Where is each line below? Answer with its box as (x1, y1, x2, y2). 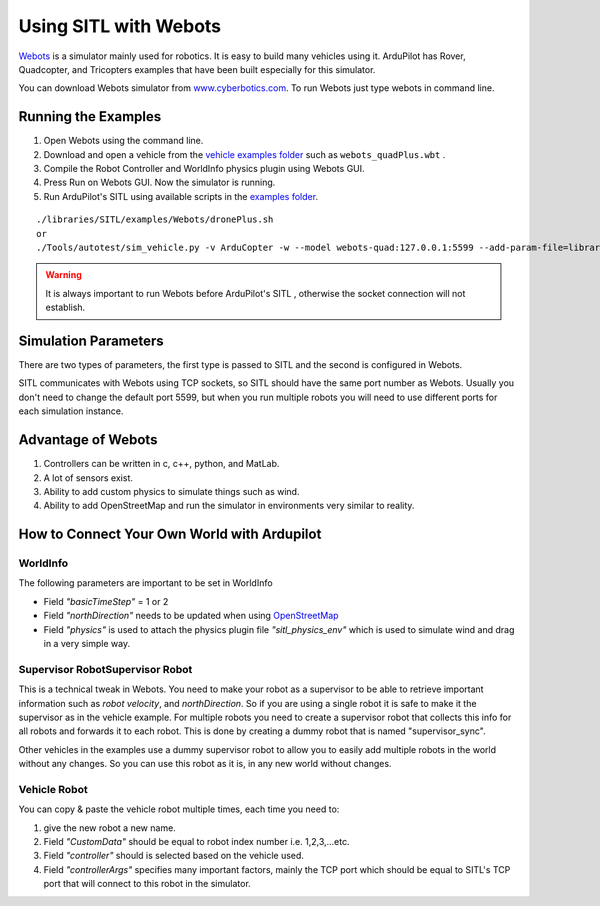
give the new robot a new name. (43, 821, 177, 834)
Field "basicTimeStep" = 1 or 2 (43, 595, 169, 607)
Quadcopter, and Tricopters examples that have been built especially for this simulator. (18, 63, 376, 75)
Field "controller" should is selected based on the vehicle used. (43, 850, 305, 862)
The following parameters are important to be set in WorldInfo (18, 577, 274, 589)
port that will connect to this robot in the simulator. (43, 878, 252, 890)
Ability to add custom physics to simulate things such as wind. (43, 485, 300, 497)
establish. (45, 301, 86, 314)
